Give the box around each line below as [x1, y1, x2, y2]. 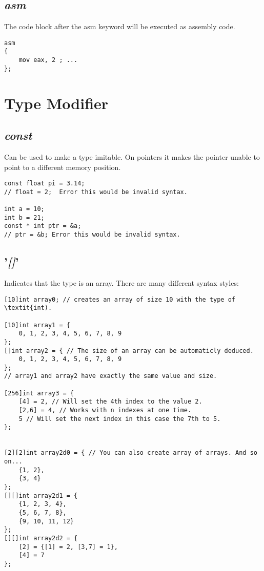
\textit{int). [4, 304, 52, 312]
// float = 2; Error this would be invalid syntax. [4, 188, 188, 196]
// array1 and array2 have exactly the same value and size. [4, 372, 217, 380]
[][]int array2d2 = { [4, 534, 78, 542]
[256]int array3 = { [4, 389, 74, 397]
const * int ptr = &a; [4, 222, 82, 230]
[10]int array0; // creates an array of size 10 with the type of [4, 295, 236, 303]
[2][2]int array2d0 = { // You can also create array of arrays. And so [4, 449, 257, 457]
